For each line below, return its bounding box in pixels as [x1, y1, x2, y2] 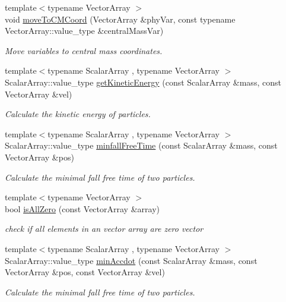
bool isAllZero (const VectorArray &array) [5, 202, 160, 215]
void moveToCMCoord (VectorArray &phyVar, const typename [5, 12, 236, 25]
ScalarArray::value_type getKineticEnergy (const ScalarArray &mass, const [5, 75, 281, 88]
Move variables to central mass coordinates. [5, 44, 163, 56]
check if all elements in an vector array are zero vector [5, 222, 204, 235]
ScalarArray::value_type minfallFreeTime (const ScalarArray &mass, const [5, 139, 278, 152]
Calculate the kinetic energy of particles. [5, 108, 151, 120]
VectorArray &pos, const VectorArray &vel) [5, 266, 165, 278]
